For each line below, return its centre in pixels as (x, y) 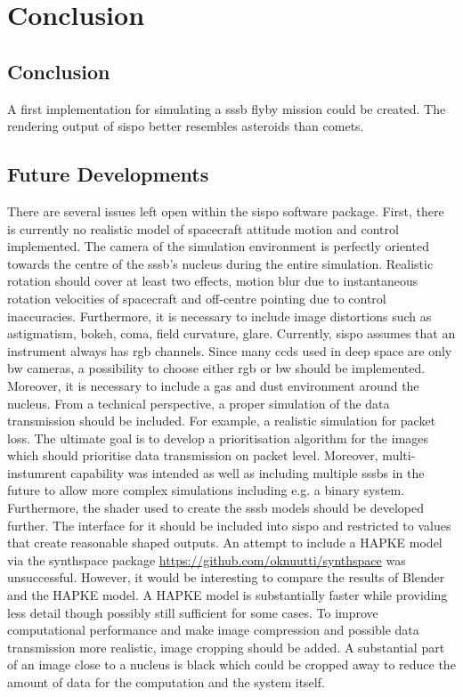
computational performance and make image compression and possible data (213, 630)
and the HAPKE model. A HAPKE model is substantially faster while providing (227, 595)
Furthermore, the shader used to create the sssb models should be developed (215, 508)
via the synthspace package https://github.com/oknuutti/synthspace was (207, 559)
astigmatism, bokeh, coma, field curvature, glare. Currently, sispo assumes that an (231, 333)
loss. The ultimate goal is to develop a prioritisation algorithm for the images (218, 438)
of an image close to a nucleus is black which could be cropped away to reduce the (231, 665)
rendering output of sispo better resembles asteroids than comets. (186, 126)
